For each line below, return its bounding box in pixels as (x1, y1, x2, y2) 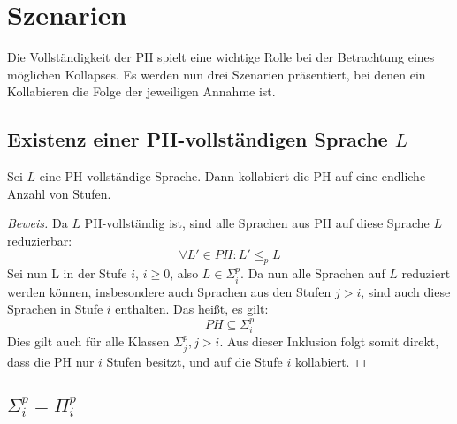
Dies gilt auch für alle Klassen (7, 332, 170, 351)
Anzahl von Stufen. (7, 184, 111, 202)
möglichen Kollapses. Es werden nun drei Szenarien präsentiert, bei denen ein (7, 64, 426, 83)
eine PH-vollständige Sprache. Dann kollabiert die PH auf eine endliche (39, 167, 426, 185)
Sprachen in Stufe (7, 299, 103, 318)
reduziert (401, 264, 451, 283)
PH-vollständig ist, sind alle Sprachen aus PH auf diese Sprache (84, 214, 430, 232)
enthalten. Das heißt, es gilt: (115, 299, 269, 318)
